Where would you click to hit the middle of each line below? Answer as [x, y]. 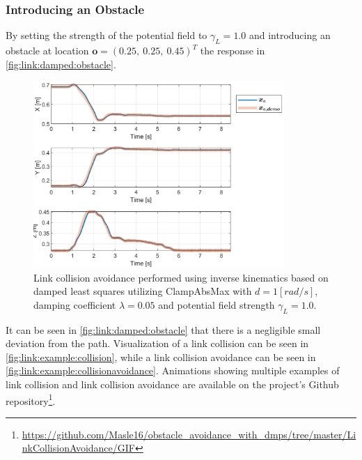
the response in [233, 51]
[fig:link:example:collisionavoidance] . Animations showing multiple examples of [173, 370]
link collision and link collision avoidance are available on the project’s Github [172, 384]
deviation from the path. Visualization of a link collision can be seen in [157, 343]
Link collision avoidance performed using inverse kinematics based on [181, 277]
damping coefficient [75, 304]
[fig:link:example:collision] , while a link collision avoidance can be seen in [161, 356]
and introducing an [290, 35]
